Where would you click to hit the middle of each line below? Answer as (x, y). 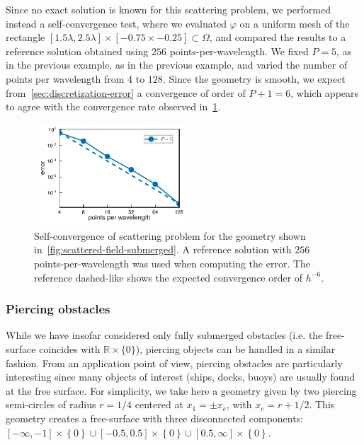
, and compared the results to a (278, 37)
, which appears (325, 92)
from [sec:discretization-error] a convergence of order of (126, 92)
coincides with (70, 348)
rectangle (25, 37)
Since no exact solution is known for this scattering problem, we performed (169, 9)
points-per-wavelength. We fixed (239, 51)
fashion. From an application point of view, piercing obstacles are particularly (174, 363)
